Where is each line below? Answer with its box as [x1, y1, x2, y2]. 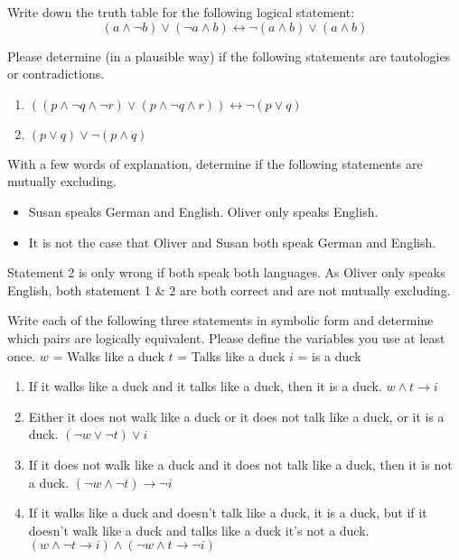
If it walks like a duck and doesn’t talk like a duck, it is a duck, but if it [28, 503, 427, 522]
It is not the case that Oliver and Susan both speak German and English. [28, 232, 436, 251]
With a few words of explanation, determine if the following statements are [7, 154, 423, 173]
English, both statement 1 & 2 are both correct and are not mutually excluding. [7, 280, 451, 299]
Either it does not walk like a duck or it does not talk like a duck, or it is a [28, 406, 445, 425]
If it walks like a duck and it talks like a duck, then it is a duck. [28, 377, 382, 396]
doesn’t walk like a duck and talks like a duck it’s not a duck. [28, 520, 370, 539]
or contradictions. [7, 64, 105, 83]
